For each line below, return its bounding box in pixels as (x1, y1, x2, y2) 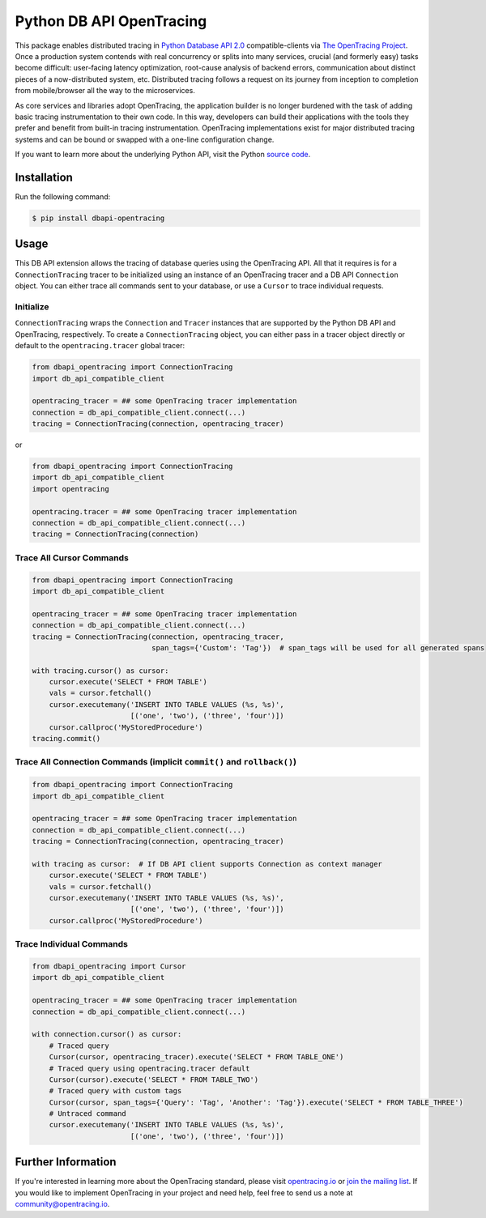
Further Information (15, 1155, 117, 1169)
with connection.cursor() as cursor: (32, 1029, 182, 1039)
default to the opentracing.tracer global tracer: (15, 341, 185, 351)
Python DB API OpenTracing (15, 12, 207, 30)
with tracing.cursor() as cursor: (32, 666, 169, 675)
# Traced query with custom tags (49, 1086, 182, 1096)
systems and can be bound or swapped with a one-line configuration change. (15, 134, 275, 144)
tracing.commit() (32, 734, 101, 743)
